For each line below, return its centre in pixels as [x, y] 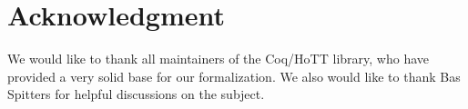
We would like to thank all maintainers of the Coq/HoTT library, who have [218, 59]
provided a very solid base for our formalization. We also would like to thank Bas [234, 76]
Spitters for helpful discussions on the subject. [136, 94]
